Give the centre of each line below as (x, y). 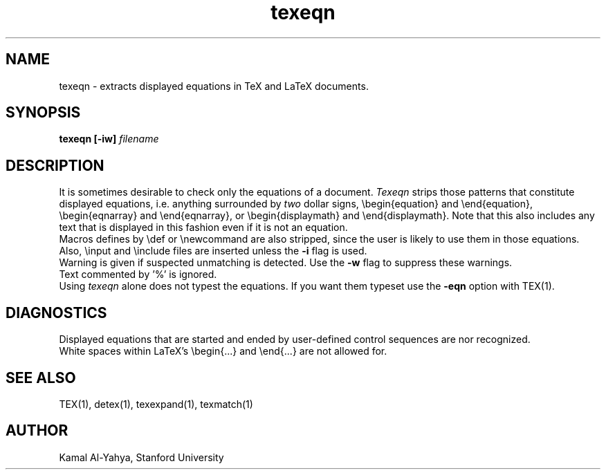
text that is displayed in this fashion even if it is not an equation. (203, 227)
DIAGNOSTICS (56, 313)
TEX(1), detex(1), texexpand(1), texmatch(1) (156, 404)
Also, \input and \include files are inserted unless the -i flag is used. (213, 251)
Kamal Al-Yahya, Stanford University (141, 457)
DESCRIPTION (55, 165)
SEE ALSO (41, 378)
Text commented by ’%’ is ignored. (138, 274)
